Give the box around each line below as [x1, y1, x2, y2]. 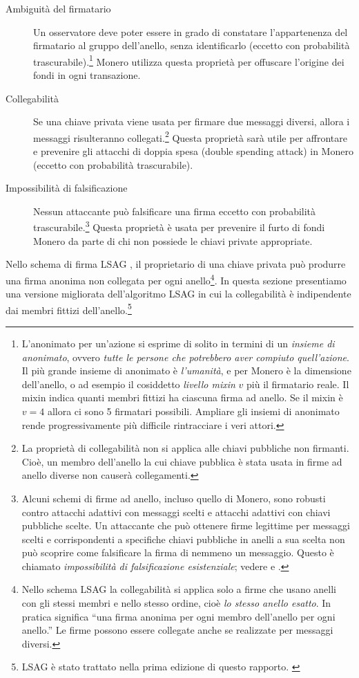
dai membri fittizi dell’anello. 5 [6, 300, 132, 317]
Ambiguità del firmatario [6, 1, 111, 15]
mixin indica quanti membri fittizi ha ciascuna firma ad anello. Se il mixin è [21, 390, 343, 405]
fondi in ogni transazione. [33, 68, 141, 82]
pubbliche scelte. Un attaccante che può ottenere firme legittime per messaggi [21, 518, 350, 533]
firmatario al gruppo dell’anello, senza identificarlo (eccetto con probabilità [33, 38, 350, 53]
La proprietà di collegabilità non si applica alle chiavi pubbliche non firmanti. [21, 441, 349, 455]
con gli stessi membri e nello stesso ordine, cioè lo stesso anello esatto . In [21, 596, 331, 610]
